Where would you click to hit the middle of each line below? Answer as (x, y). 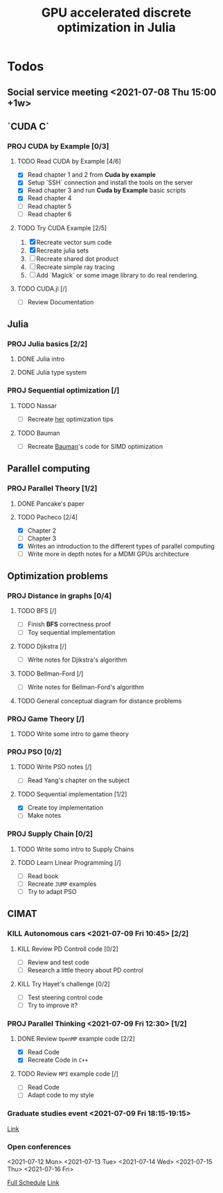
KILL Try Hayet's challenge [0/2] (63, 984)
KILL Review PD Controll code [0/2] (68, 949)
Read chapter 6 (50, 214)
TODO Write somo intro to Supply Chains (75, 849)
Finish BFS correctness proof (69, 624)
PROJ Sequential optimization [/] (63, 390)
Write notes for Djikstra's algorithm (77, 660)
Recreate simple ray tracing (76, 267)
